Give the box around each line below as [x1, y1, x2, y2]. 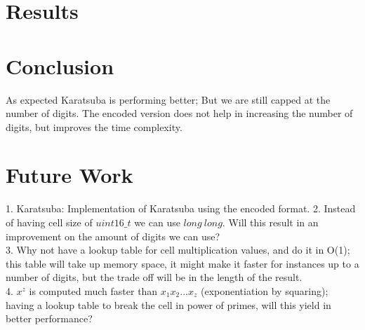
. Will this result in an [222, 215, 319, 229]
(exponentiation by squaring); [200, 283, 328, 298]
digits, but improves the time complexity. [6, 119, 182, 134]
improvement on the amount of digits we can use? [6, 228, 220, 243]
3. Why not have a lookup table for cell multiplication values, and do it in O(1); [6, 242, 350, 257]
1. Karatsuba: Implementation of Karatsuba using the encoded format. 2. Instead [6, 201, 356, 216]
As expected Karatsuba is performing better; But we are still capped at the [6, 92, 331, 106]
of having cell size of [6, 215, 93, 229]
